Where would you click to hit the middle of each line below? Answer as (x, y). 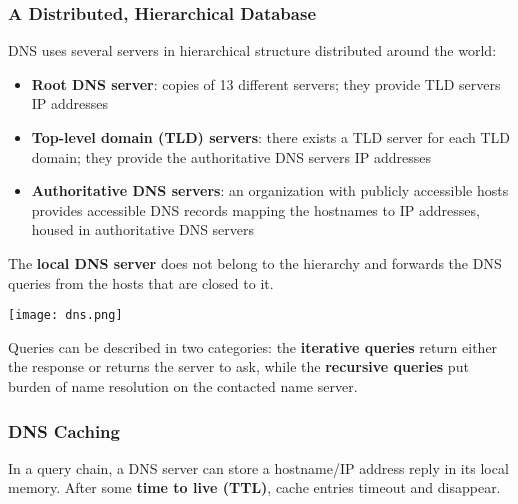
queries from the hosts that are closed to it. (141, 282)
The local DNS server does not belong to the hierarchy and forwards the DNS (255, 262)
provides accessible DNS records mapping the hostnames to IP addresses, (255, 209)
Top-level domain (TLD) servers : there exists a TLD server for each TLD (270, 137)
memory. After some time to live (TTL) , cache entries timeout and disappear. (254, 487)
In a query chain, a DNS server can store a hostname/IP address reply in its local (258, 467)
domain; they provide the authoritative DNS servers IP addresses (231, 156)
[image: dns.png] (65, 315)
